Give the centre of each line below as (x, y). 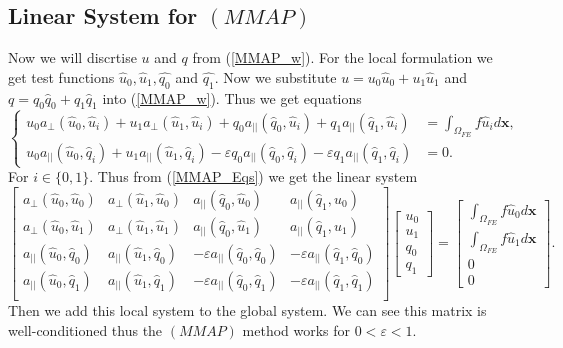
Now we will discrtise (72, 57)
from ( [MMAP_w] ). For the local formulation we (342, 57)
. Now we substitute (275, 76)
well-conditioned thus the (85, 329)
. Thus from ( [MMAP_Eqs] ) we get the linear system (253, 176)
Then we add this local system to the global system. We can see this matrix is (247, 309)
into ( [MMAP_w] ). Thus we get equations (232, 97)
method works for (296, 329)
